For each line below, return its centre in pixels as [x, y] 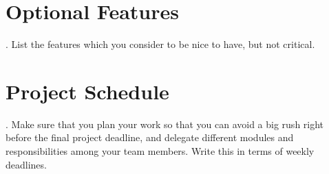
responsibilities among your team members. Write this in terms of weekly [160, 151]
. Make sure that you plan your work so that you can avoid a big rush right [165, 124]
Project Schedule [87, 91]
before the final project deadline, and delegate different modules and [150, 137]
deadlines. [26, 164]
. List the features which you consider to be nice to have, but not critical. [160, 44]
